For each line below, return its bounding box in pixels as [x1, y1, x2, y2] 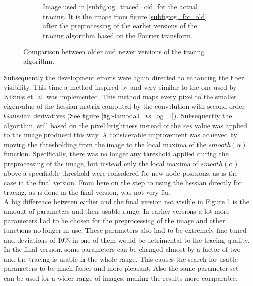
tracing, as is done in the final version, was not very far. [4, 187, 171, 197]
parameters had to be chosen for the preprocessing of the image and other [4, 215, 225, 226]
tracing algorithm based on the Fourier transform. [43, 30, 192, 40]
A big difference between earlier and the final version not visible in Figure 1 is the [4, 196, 249, 207]
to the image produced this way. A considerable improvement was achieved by [4, 130, 237, 140]
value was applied [194, 120, 247, 130]
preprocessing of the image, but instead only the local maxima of [4, 158, 198, 168]
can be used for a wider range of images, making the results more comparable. [4, 273, 238, 283]
